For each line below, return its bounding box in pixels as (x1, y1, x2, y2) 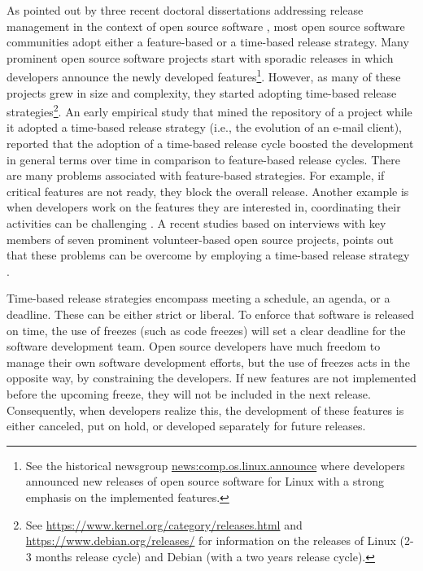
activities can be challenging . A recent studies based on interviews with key (7, 215, 386, 232)
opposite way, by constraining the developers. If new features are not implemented (7, 369, 416, 386)
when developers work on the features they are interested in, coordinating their (7, 198, 401, 216)
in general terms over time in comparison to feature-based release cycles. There (7, 150, 400, 168)
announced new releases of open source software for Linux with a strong (25, 473, 384, 490)
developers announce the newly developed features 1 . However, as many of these (7, 66, 401, 85)
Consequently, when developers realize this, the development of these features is (7, 401, 404, 418)
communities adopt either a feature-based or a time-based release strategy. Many (7, 33, 409, 50)
